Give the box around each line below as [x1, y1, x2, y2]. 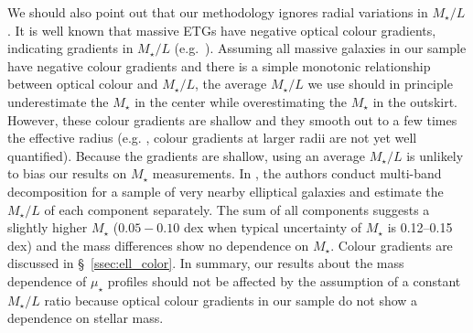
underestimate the [7, 91, 109, 111]
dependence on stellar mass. [7, 308, 164, 328]
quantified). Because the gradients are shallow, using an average [7, 145, 366, 165]
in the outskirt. [372, 91, 457, 111]
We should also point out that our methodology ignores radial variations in [7, 3, 428, 21]
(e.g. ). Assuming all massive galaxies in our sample [174, 38, 467, 58]
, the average [195, 74, 267, 93]
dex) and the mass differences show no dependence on [7, 235, 309, 254]
